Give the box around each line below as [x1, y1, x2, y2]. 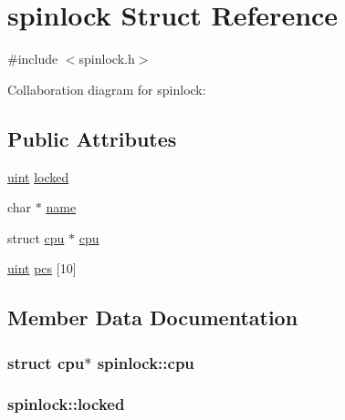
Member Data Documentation [7, 303, 298, 332]
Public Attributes [7, 124, 177, 152]
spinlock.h [78, 49, 135, 68]
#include [7, 49, 58, 68]
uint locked [7, 167, 69, 186]
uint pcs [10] [7, 259, 77, 278]
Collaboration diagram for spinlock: [7, 79, 206, 98]
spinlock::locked [7, 393, 125, 415]
